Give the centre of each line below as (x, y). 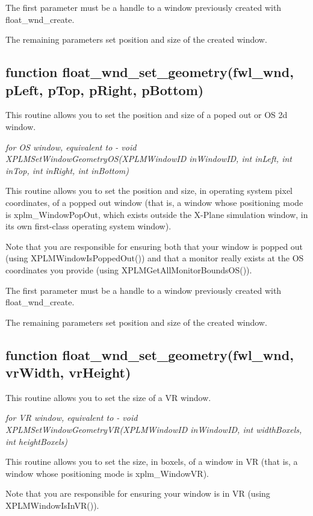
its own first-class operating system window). (88, 226)
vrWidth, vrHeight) (68, 372)
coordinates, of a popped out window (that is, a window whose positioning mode (154, 202)
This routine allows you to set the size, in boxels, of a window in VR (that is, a (152, 462)
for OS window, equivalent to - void (71, 147)
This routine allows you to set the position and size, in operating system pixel (149, 191)
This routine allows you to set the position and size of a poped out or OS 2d (147, 115)
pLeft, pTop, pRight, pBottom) (105, 89)
